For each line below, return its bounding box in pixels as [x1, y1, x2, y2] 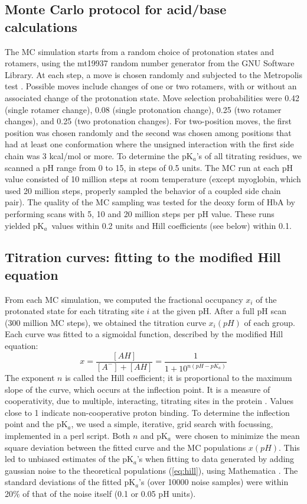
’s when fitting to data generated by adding [136, 453, 295, 465]
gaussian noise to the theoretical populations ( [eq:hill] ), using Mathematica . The [5, 464, 298, 476]
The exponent [5, 371, 55, 383]
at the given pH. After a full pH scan [152, 305, 286, 317]
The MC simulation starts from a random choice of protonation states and [5, 45, 274, 57]
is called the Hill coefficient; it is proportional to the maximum [65, 371, 292, 383]
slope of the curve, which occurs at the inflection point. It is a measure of [5, 383, 270, 395]
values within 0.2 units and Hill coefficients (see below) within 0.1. [51, 219, 292, 231]
